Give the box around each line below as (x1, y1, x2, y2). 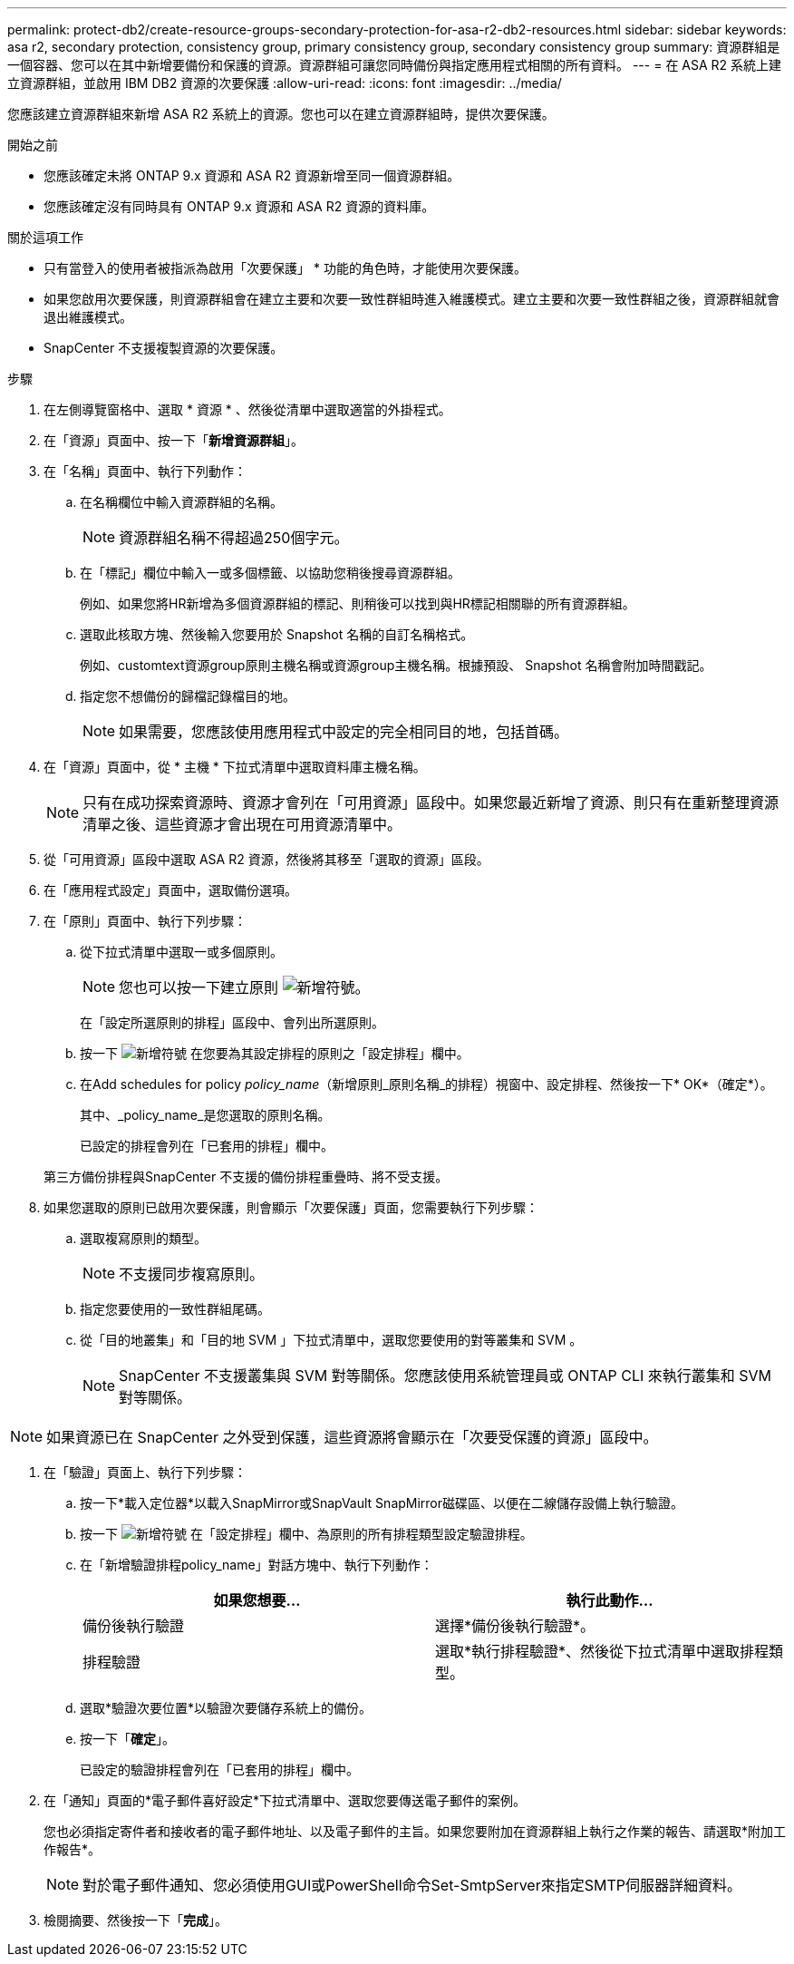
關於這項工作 (7, 229, 83, 245)
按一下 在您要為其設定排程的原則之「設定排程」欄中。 (80, 1045, 470, 1061)
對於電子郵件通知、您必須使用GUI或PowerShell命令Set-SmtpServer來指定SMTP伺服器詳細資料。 (82, 1876, 741, 1894)
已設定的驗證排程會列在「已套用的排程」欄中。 (80, 1762, 359, 1777)
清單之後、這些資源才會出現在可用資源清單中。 (82, 815, 402, 833)
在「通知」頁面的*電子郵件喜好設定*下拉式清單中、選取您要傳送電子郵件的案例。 (44, 1793, 527, 1808)
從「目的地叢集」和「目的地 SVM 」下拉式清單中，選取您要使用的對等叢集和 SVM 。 (80, 1332, 583, 1347)
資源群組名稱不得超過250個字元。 (119, 529, 349, 547)
